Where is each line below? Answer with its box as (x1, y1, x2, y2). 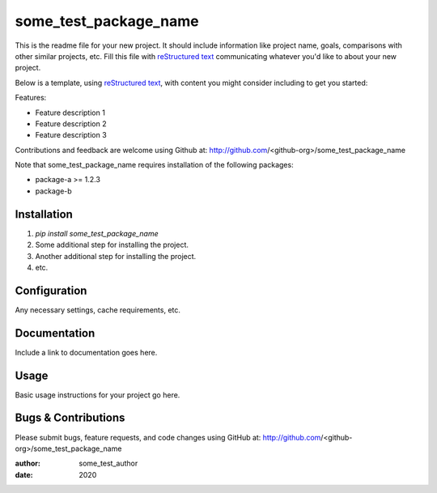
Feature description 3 (35, 130, 107, 140)
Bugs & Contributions (15, 411, 125, 425)
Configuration (15, 283, 87, 297)
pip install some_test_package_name (35, 228, 159, 238)
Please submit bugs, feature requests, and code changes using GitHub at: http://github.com (15, 432, 321, 442)
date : (15, 470, 33, 479)
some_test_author (78, 458, 138, 469)
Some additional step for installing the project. (35, 240, 189, 250)
